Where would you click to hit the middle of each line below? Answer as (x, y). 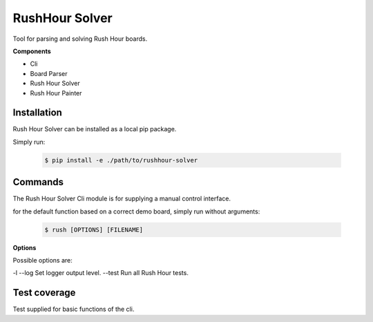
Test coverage (44, 293)
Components (32, 51)
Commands (38, 182)
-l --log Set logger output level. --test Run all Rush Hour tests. (101, 273)
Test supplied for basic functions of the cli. (74, 309)
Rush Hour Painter (56, 93)
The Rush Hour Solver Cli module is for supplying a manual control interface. (122, 199)
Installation (37, 113)
